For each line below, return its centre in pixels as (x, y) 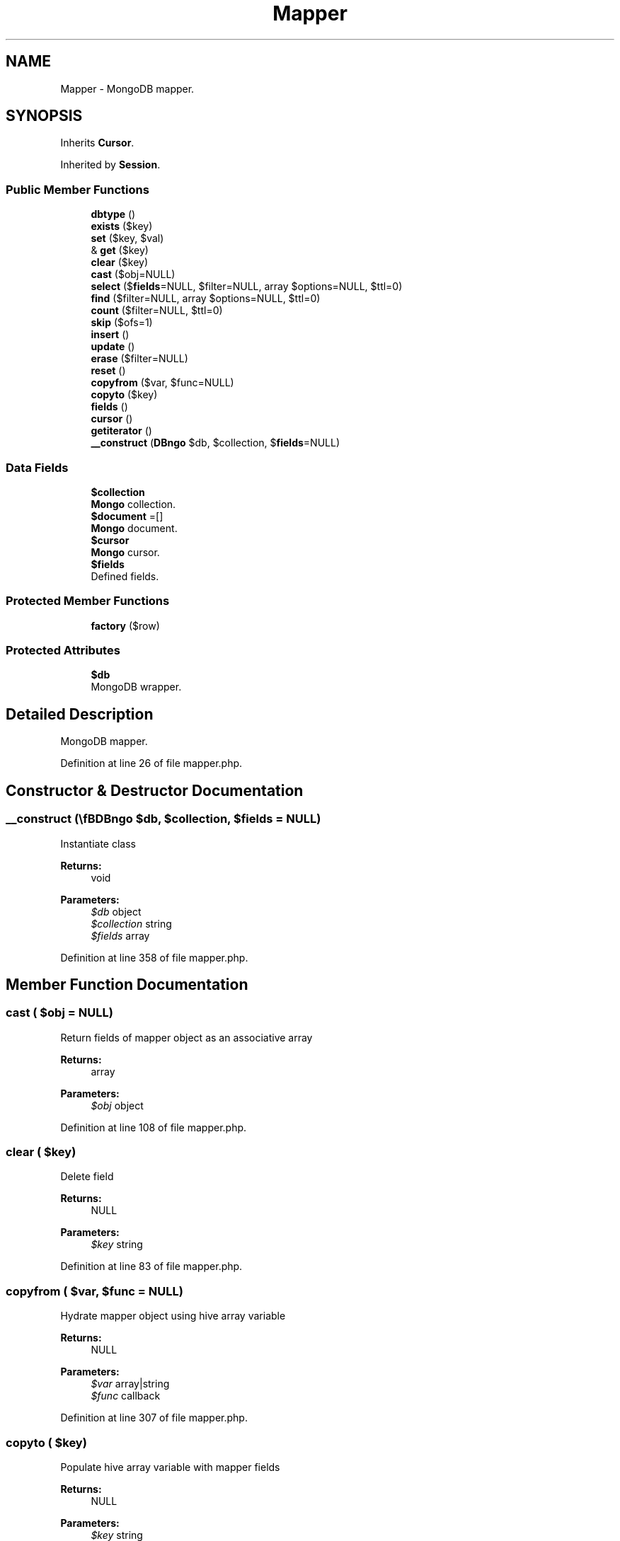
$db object (116, 911)
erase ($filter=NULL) (139, 359)
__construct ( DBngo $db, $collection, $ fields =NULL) (215, 443)
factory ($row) (125, 625)
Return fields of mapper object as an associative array (186, 1037)
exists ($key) (122, 226)
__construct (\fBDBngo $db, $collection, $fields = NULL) (163, 819)
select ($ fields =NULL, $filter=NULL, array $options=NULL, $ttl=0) (247, 287)
